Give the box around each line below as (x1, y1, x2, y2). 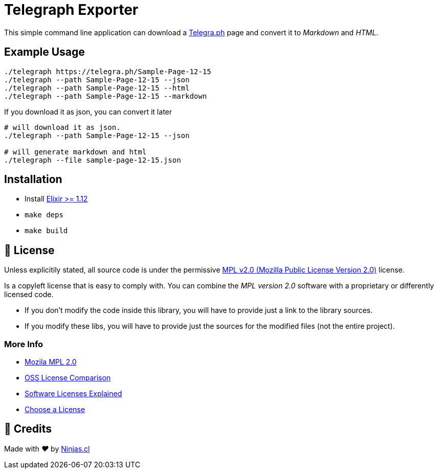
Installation (4, 173, 62, 186)
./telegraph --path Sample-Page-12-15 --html (4, 83, 190, 92)
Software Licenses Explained (25, 389, 122, 398)
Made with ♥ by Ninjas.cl (4, 444, 90, 453)
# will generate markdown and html (4, 147, 147, 156)
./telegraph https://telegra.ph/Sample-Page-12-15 (4, 67, 211, 76)
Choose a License (25, 405, 85, 414)
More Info (4, 339, 43, 349)
